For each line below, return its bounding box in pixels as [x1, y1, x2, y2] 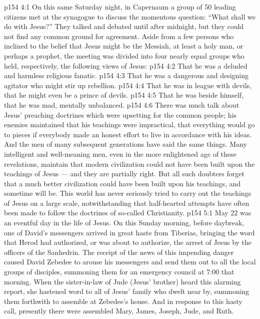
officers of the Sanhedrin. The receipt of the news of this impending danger [4, 246, 234, 257]
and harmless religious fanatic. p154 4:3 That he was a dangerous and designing [4, 70, 249, 81]
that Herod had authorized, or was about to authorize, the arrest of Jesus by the [4, 237, 252, 247]
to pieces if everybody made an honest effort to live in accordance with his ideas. [4, 129, 252, 139]
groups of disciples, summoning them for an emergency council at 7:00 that [4, 266, 234, 277]
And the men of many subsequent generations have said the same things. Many [4, 139, 247, 149]
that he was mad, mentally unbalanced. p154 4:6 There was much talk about [4, 99, 239, 110]
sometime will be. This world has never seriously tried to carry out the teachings [4, 188, 251, 198]
